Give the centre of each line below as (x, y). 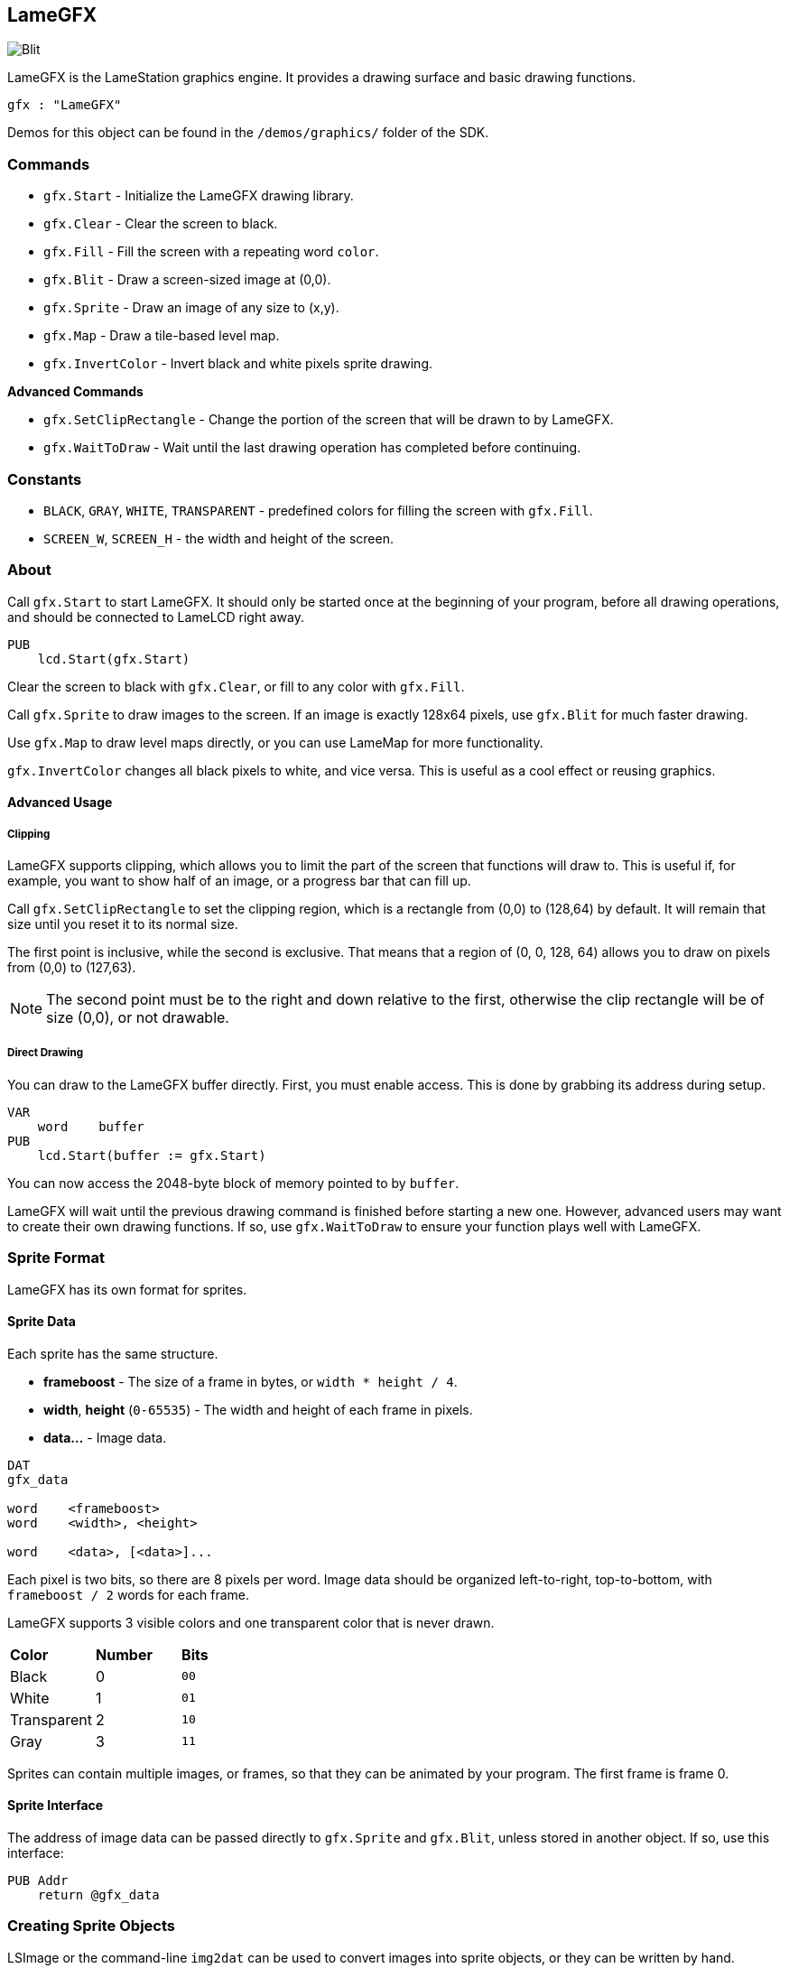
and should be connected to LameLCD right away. (156, 617)
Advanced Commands (75, 392)
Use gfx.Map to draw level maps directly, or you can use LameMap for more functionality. (275, 742)
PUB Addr (38, 1881)
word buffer (91, 1126)
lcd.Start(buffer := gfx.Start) (152, 1155)
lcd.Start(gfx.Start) (114, 659)
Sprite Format (56, 1258)
